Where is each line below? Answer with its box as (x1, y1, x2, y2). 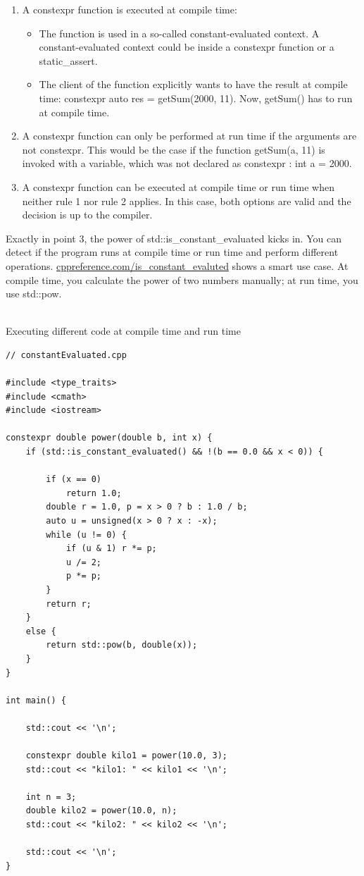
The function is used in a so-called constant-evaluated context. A (39, 25, 320, 40)
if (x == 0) (46, 474, 102, 485)
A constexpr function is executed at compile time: (22, 2, 237, 16)
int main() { (6, 695, 66, 705)
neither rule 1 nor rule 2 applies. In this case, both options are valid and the (22, 193, 351, 208)
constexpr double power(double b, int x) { (6, 433, 213, 443)
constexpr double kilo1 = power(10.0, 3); (25, 751, 227, 761)
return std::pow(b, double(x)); (46, 640, 198, 650)
